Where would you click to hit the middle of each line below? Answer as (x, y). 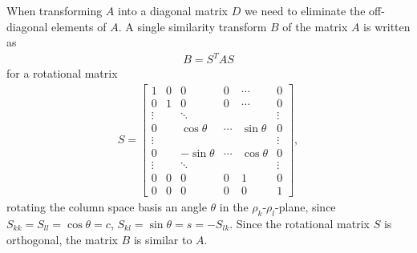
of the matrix (315, 26)
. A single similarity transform (192, 26)
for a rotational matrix (62, 73)
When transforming (55, 10)
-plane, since (306, 207)
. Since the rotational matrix (300, 224)
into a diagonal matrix (173, 10)
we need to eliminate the (305, 10)
